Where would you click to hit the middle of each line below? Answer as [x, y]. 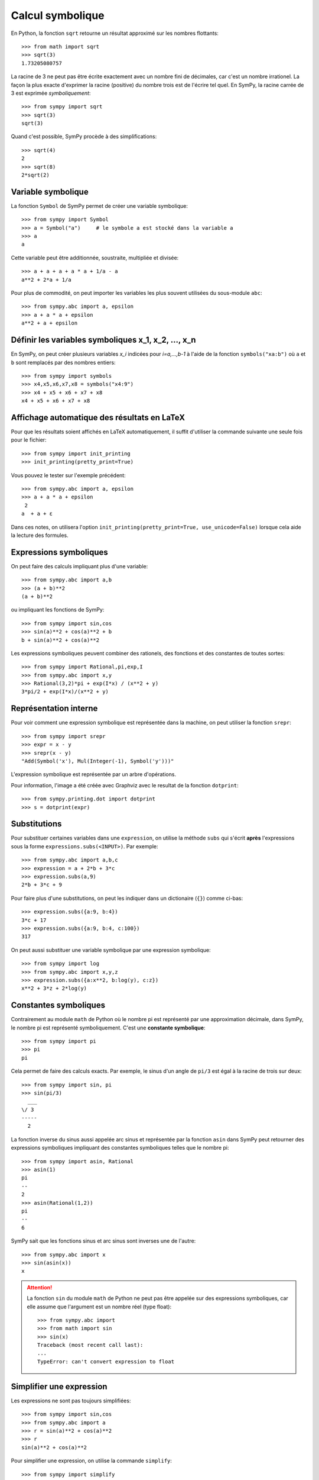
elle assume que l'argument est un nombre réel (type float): [99, 1307]
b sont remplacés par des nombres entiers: [63, 362]
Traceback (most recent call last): [90, 1345]
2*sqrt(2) [35, 175]
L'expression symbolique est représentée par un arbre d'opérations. [94, 774]
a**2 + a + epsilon [50, 323]
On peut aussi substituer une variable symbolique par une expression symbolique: [111, 950]
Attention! [40, 1287]
